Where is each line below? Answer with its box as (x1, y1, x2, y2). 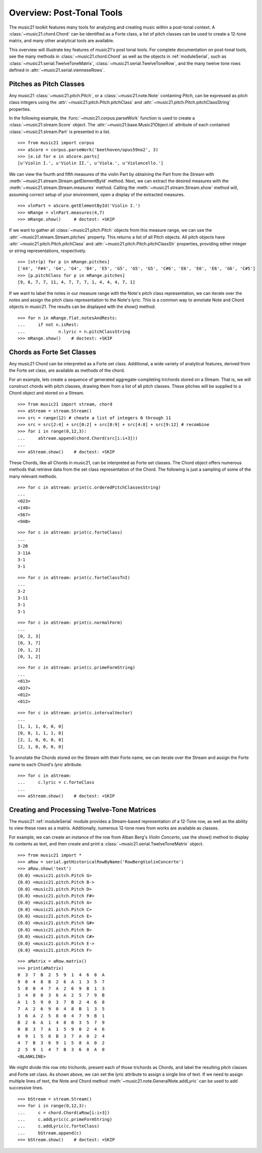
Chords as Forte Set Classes (9, 348, 97, 356)
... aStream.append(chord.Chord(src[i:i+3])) (17, 435, 138, 441)
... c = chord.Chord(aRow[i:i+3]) (17, 1110, 110, 1115)
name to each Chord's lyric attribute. (9, 761, 82, 767)
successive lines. (9, 1085, 44, 1091)
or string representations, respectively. (9, 248, 87, 254)
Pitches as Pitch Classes (9, 80, 85, 88)
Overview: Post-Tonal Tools (9, 7, 123, 18)
